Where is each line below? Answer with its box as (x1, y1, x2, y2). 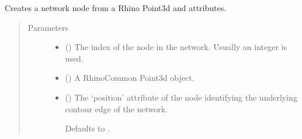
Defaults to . (65, 122, 110, 134)
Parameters (27, 21, 68, 33)
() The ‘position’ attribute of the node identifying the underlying (65, 91, 297, 103)
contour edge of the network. (65, 102, 168, 115)
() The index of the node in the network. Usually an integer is (65, 41, 287, 53)
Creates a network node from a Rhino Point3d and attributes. (5, 2, 227, 13)
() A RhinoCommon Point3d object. (65, 72, 195, 84)
